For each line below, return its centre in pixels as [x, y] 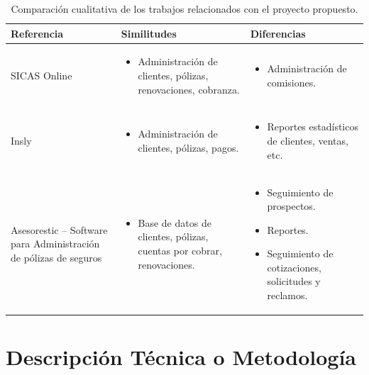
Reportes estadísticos [313, 127]
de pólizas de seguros [56, 257]
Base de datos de [175, 222]
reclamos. [287, 295]
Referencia [37, 33]
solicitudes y [294, 281]
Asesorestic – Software [59, 229]
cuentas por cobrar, [180, 251]
